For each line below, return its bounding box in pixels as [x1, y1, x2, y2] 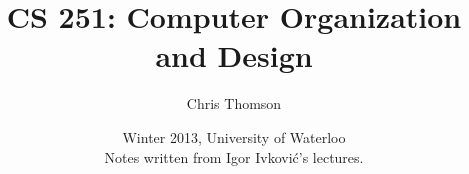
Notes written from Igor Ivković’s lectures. [104, 146, 364, 167]
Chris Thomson [186, 93, 282, 114]
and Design [155, 35, 313, 76]
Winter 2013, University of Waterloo [122, 126, 346, 147]
